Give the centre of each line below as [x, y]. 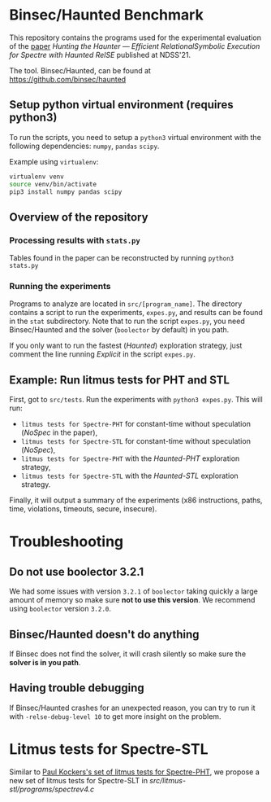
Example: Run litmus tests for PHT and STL [120, 380]
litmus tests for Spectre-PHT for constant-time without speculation [135, 424]
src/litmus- [168, 780]
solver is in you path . [45, 662]
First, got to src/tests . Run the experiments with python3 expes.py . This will [136, 400]
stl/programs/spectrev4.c [52, 789]
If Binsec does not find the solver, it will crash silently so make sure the [128, 654]
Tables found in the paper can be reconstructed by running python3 [122, 258]
